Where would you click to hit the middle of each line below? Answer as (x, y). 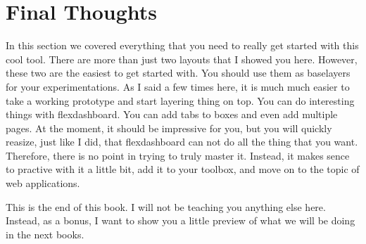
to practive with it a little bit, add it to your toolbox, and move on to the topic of (183, 169)
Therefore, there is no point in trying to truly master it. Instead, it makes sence (178, 155)
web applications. (43, 183)
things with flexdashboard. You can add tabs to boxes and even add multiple (172, 114)
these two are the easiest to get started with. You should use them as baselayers (178, 73)
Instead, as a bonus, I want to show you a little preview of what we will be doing (181, 220)
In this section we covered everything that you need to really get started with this (182, 45)
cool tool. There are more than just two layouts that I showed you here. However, (182, 59)
